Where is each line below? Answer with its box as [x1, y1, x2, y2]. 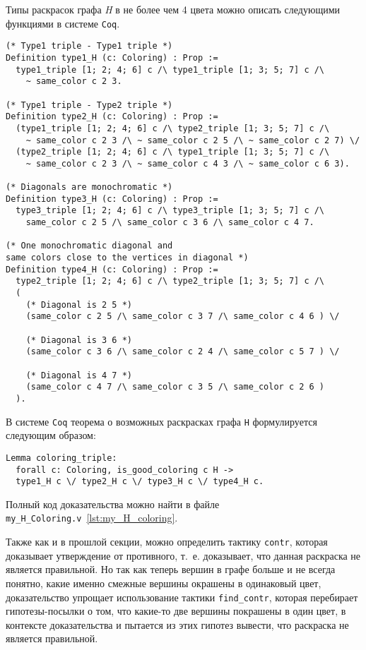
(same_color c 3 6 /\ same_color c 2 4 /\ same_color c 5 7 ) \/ [25, 347, 340, 357]
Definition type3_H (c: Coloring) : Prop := [6, 193, 218, 204]
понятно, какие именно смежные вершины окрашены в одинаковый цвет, [6, 575, 321, 590]
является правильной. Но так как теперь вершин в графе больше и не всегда [6, 562, 336, 577]
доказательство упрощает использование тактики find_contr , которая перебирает [6, 589, 358, 604]
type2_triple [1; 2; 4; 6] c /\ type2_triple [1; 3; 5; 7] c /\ [16, 276, 325, 287]
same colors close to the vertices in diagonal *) [6, 253, 249, 263]
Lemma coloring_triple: [6, 452, 117, 463]
